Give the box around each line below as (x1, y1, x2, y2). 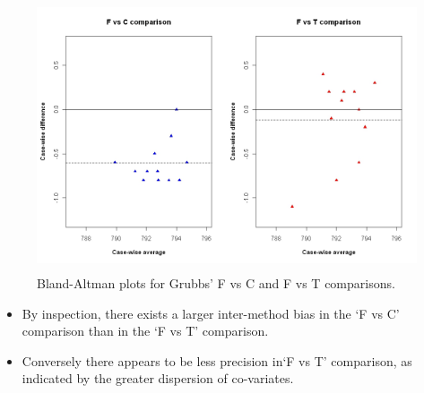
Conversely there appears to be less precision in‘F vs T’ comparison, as (22, 351, 412, 370)
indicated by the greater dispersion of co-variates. (22, 369, 294, 388)
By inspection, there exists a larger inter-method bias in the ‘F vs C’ (22, 303, 400, 322)
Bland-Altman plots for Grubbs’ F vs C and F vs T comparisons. (37, 273, 395, 292)
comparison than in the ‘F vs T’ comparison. (22, 321, 269, 340)
